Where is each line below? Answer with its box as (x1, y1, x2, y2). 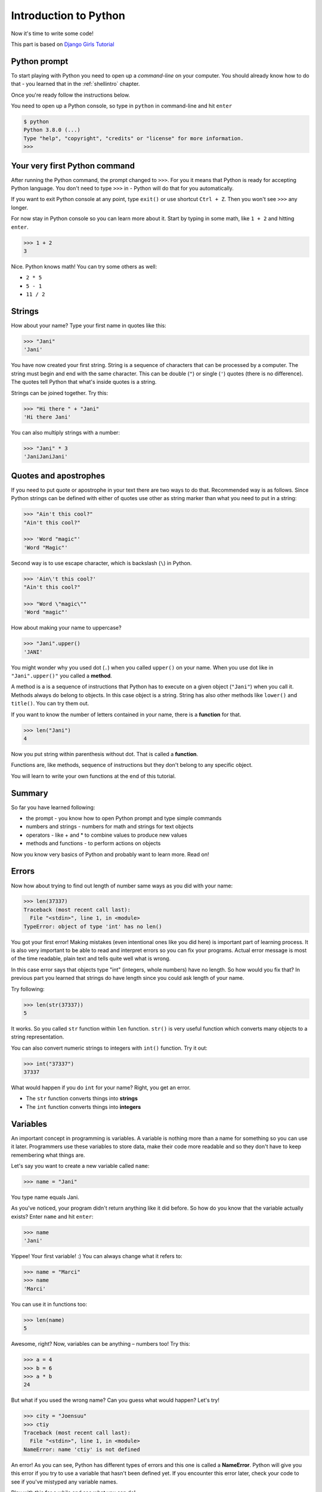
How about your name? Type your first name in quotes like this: (11, 322, 166, 329)
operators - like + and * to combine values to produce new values (26, 831, 187, 839)
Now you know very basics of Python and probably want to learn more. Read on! (11, 850, 209, 858)
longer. (11, 204, 29, 211)
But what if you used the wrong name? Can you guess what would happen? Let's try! (11, 1397, 220, 1404)
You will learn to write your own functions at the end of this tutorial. (11, 772, 176, 779)
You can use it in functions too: (11, 1300, 88, 1308)
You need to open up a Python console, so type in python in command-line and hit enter (11, 102, 233, 110)
